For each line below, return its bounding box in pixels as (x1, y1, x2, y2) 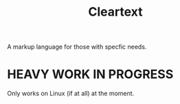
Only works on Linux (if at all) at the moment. (7, 90, 135, 98)
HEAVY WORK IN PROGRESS (7, 66, 174, 82)
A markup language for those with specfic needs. (7, 42, 147, 51)
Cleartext (88, 4, 143, 20)
